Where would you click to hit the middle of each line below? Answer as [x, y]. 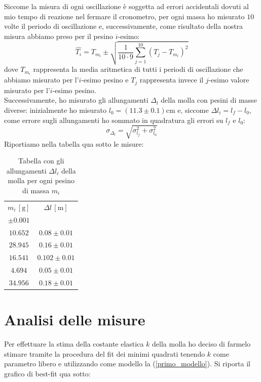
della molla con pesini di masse [209, 100]
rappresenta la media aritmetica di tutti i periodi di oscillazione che [138, 69]
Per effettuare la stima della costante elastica [74, 344]
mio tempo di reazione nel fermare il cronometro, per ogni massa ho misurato [124, 16]
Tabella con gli [41, 161]
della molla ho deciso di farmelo [201, 344]
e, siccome [193, 110]
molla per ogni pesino [41, 180]
